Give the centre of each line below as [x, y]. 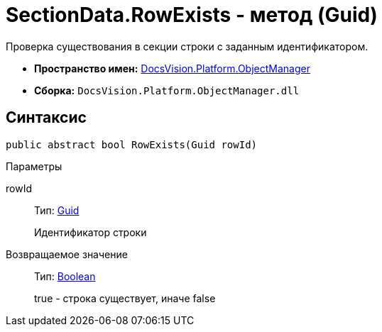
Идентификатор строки [91, 232]
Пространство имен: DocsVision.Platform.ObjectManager [172, 68]
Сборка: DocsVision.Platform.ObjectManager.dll [167, 90]
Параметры [34, 166]
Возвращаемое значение [67, 254]
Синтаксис [46, 118]
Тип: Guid [57, 210]
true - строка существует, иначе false [125, 298]
